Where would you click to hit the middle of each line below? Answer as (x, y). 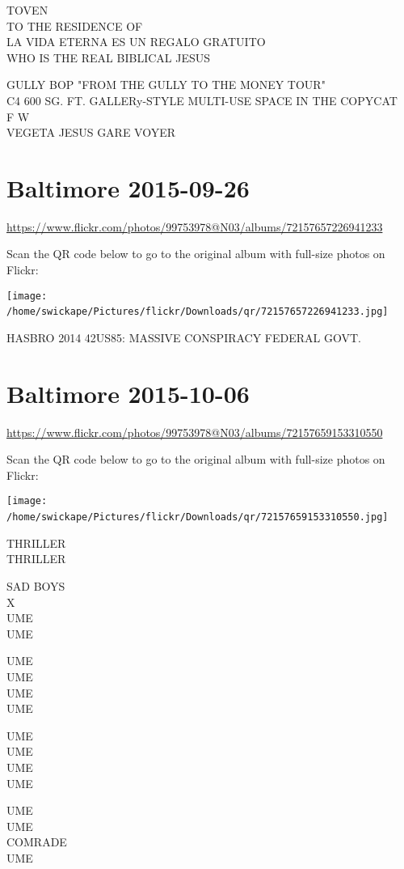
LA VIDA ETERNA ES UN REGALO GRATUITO (136, 42)
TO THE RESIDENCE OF (75, 25)
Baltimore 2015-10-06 (128, 393)
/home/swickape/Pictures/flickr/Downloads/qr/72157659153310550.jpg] (198, 517)
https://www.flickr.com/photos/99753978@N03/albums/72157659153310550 (195, 432)
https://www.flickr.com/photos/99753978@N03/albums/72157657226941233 (195, 226)
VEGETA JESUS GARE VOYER (91, 132)
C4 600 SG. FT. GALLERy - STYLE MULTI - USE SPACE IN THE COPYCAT (202, 100)
